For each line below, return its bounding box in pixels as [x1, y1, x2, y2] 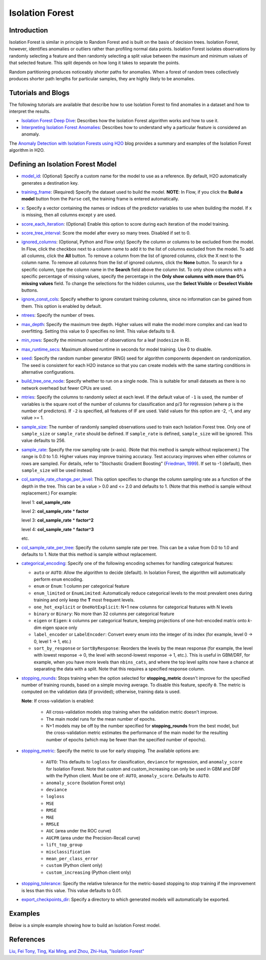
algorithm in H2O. [9, 147, 45, 153]
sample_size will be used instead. [21, 467, 93, 473]
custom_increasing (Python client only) [46, 869, 132, 875]
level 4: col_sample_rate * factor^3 [21, 526, 94, 532]
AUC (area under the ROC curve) [46, 828, 112, 834]
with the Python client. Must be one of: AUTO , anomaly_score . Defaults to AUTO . [46, 773, 210, 779]
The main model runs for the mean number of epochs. [46, 716, 156, 722]
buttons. [21, 287, 38, 293]
